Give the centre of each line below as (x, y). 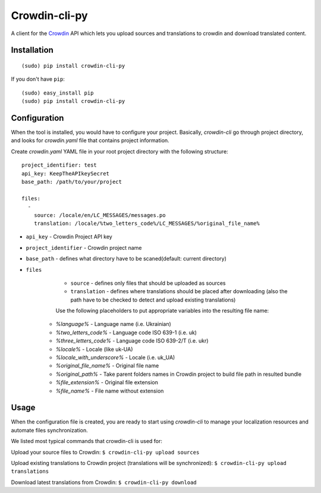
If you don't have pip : (38, 79)
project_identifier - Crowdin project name (84, 247)
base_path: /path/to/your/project (72, 182)
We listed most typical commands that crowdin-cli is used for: (87, 441)
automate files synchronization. (50, 430)
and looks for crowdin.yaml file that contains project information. (90, 140)
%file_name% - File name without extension (110, 391)
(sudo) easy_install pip (58, 93)
